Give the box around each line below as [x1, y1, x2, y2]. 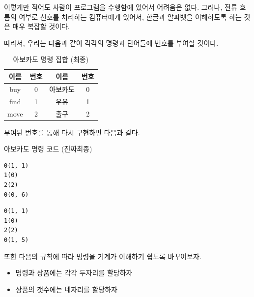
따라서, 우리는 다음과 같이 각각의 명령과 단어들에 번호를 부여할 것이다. [4, 37, 219, 48]
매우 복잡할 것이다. [12, 21, 70, 31]
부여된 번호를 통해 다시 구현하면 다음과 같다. [4, 127, 140, 137]
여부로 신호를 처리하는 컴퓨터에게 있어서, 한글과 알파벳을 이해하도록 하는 [19, 11, 242, 22]
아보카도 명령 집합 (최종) [13, 54, 89, 64]
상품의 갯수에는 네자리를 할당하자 [15, 284, 117, 294]
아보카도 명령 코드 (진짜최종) [4, 144, 92, 154]
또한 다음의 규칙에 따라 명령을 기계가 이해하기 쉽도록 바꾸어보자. [4, 251, 201, 261]
